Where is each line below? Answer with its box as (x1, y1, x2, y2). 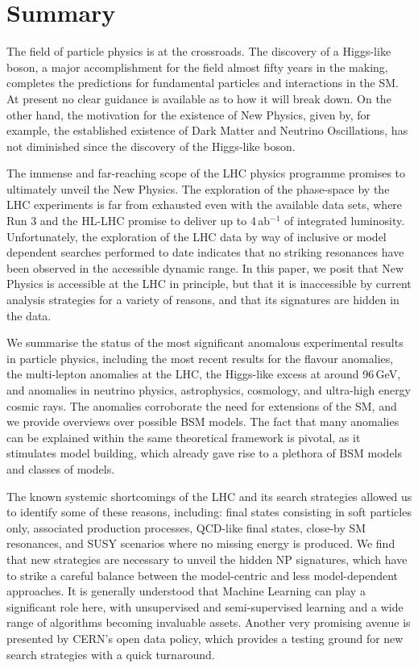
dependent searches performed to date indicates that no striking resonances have (6, 244, 404, 261)
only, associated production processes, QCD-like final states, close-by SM (6, 519, 366, 536)
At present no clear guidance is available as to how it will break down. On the (6, 90, 391, 106)
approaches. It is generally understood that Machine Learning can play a (6, 582, 366, 599)
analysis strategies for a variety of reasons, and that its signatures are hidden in (6, 291, 399, 308)
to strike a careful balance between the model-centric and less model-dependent (6, 566, 399, 583)
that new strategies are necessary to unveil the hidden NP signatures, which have (6, 550, 408, 567)
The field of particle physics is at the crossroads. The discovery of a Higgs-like (6, 43, 391, 60)
